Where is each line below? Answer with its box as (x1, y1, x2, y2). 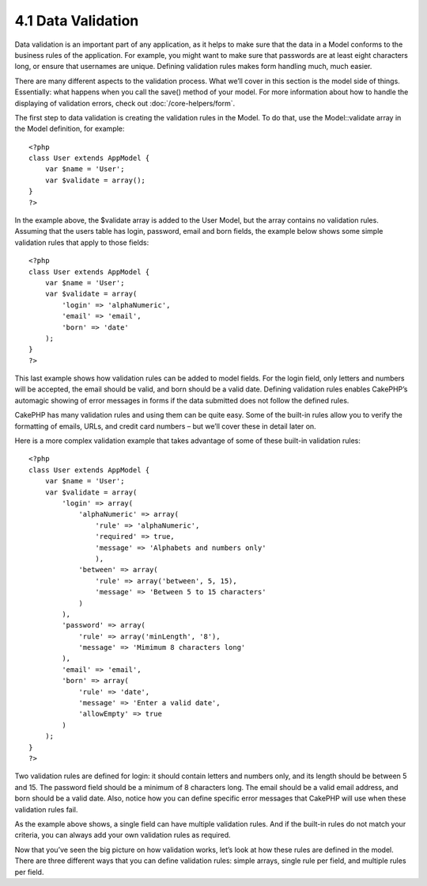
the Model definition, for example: (14, 124, 125, 134)
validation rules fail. (14, 804, 78, 814)
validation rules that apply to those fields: (14, 238, 149, 247)
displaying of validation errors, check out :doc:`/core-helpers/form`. (14, 98, 236, 108)
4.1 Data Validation (14, 12, 139, 29)
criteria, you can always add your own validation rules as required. (14, 831, 231, 840)
